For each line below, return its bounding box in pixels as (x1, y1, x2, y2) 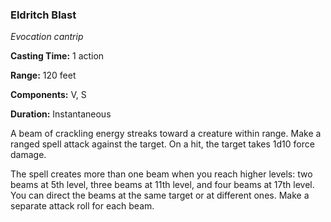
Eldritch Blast (10, 8, 77, 22)
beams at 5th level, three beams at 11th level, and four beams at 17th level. (10, 179, 315, 191)
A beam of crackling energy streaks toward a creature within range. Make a (10, 128, 322, 140)
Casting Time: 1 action (10, 50, 105, 62)
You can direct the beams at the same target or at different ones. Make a (10, 189, 310, 202)
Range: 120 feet (10, 69, 77, 82)
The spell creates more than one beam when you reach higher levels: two (10, 168, 313, 180)
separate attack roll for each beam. (10, 200, 155, 212)
